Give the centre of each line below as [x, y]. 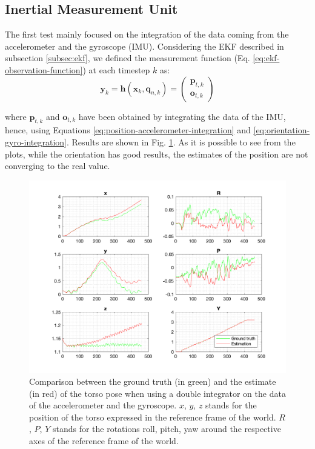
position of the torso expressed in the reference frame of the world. [153, 417]
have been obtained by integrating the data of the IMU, [182, 116]
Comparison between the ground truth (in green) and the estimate [153, 381]
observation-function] [44, 69]
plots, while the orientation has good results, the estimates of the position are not [157, 154]
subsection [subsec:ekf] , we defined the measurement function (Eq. [128, 58]
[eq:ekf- [266, 58]
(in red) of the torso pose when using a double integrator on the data [157, 393]
